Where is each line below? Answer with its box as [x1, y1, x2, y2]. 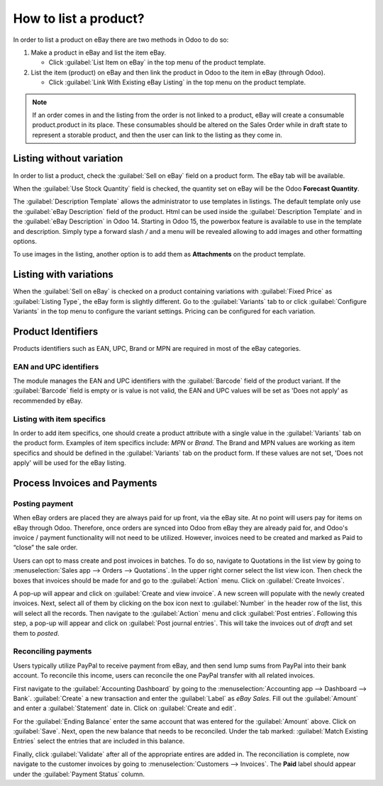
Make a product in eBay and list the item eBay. [30, 48, 167, 57]
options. [13, 237, 38, 245]
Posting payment [13, 498, 74, 508]
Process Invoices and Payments [13, 477, 157, 489]
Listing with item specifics [13, 414, 106, 424]
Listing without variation [13, 152, 123, 164]
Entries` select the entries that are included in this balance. [13, 737, 185, 746]
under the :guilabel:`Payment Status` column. [13, 770, 145, 778]
